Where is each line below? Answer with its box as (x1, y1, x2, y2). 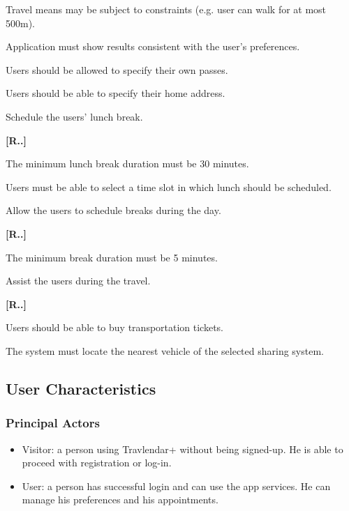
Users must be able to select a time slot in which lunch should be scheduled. (6, 179, 332, 194)
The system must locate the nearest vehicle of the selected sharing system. (6, 343, 324, 358)
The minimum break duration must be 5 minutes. (6, 250, 218, 264)
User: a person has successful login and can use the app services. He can (22, 478, 331, 493)
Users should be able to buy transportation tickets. (6, 320, 224, 335)
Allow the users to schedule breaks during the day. (6, 203, 221, 218)
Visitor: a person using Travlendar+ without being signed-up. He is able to (22, 441, 343, 456)
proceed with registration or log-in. (22, 455, 172, 470)
